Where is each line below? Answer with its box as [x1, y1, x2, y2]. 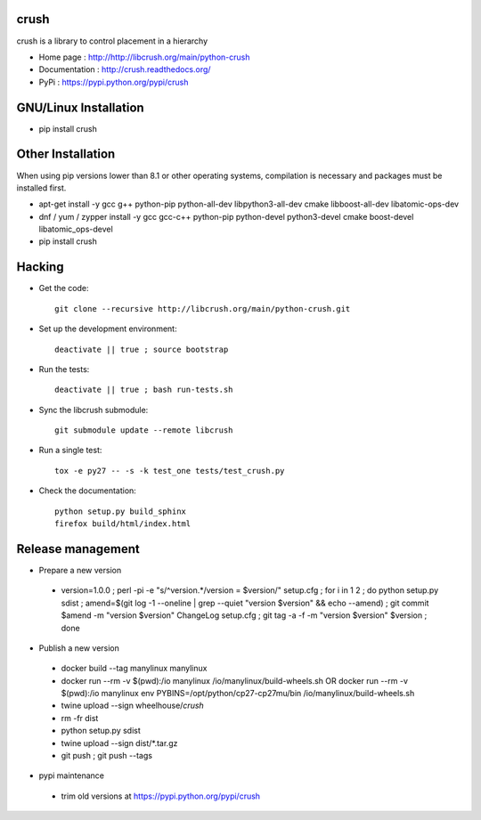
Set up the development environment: [38, 323, 177, 334]
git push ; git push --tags [61, 751, 153, 761]
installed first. [16, 183, 67, 193]
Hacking [16, 259, 64, 275]
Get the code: [38, 283, 89, 294]
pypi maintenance [38, 770, 105, 781]
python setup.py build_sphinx [54, 506, 187, 516]
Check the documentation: [38, 485, 137, 496]
